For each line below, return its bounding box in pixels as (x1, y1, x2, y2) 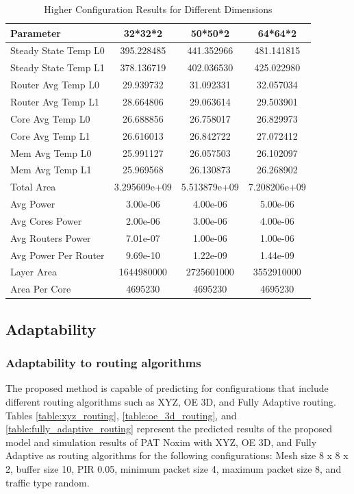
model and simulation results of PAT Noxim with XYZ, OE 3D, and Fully (5, 434, 317, 449)
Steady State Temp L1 (10, 60, 105, 75)
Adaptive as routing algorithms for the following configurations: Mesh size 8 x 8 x (5, 448, 349, 462)
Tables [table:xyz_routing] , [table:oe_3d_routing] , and (5, 408, 237, 422)
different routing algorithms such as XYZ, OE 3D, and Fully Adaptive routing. (5, 394, 336, 408)
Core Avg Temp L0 (10, 111, 90, 125)
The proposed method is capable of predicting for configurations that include (5, 381, 329, 395)
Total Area (10, 180, 56, 194)
